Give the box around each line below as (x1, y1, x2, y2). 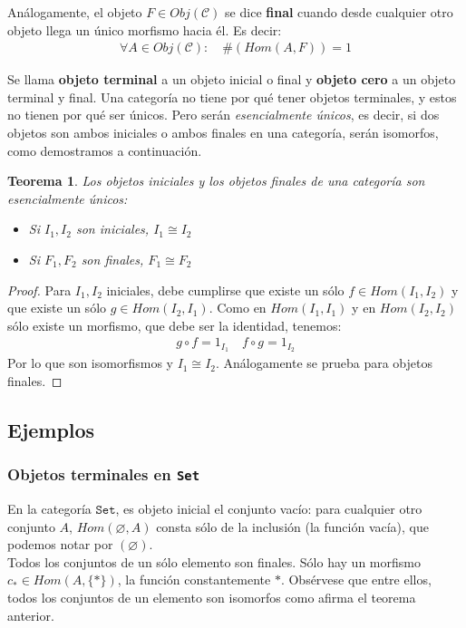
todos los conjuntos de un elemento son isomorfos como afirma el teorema (7, 587, 416, 606)
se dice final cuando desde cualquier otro (225, 3, 453, 21)
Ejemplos (7, 415, 95, 443)
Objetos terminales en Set (7, 463, 200, 486)
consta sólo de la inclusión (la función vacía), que (156, 517, 429, 536)
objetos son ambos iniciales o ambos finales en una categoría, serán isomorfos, (7, 123, 439, 141)
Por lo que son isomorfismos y (7, 353, 173, 372)
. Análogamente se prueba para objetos (216, 353, 433, 372)
